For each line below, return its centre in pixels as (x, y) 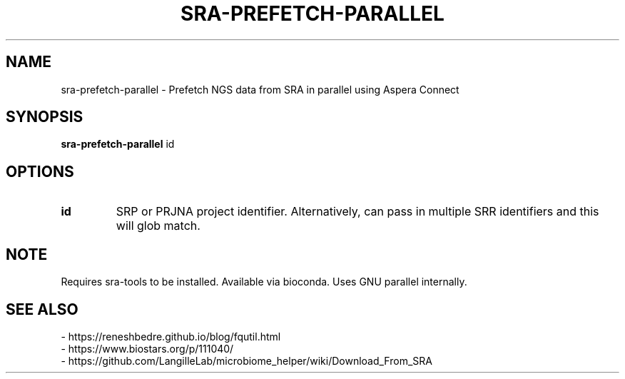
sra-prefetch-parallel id (118, 144)
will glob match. (158, 226)
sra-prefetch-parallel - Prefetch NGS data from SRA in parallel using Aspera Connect (260, 89)
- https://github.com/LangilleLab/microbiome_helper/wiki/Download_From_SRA (247, 360)
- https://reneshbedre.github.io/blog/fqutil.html (171, 336)
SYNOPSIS (45, 117)
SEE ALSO (42, 309)
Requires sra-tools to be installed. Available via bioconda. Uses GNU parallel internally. (264, 282)
